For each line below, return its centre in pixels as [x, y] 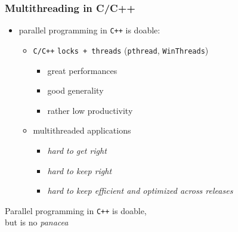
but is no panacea [37, 222]
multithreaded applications [82, 130]
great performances [82, 70]
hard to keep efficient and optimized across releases [140, 191]
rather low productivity [90, 110]
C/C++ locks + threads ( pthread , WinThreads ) [121, 50]
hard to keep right [80, 170]
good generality [75, 90]
